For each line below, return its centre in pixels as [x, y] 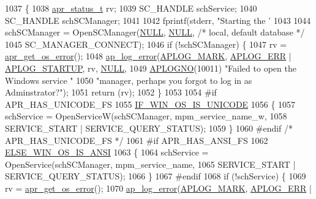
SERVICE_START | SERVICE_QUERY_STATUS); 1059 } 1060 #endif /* [149, 128]
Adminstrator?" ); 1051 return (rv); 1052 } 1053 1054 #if [111, 92]
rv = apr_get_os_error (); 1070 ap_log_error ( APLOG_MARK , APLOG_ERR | [158, 188]
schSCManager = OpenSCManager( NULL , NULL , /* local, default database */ [155, 32]
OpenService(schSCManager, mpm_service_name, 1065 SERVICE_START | [150, 164]
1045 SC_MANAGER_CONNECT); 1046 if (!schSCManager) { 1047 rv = [146, 44]
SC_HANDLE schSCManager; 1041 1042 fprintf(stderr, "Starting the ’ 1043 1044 [158, 20]
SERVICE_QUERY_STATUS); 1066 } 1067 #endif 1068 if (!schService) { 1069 [156, 176]
